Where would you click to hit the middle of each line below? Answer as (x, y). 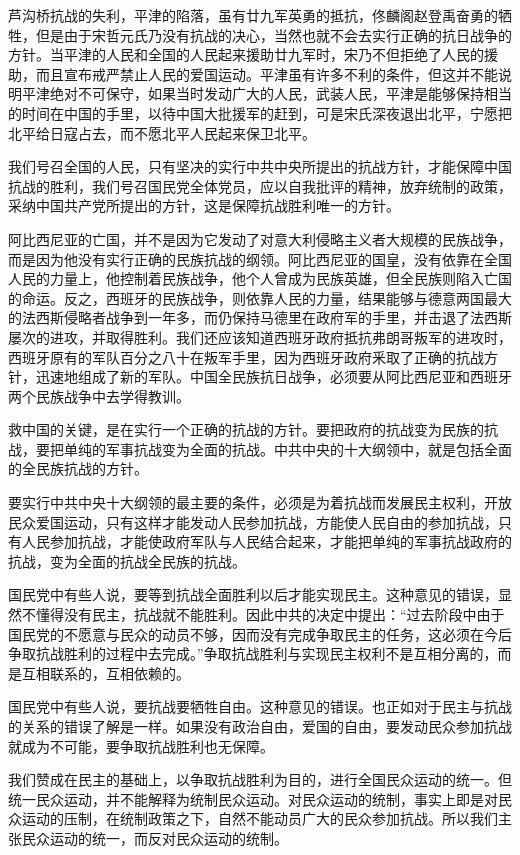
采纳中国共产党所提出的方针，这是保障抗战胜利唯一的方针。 (204, 205)
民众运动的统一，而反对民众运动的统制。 (154, 837)
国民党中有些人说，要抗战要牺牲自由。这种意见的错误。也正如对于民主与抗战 (260, 706)
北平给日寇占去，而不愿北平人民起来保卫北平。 (162, 132)
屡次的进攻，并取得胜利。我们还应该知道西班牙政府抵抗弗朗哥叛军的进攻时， (260, 336)
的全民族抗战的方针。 (78, 468)
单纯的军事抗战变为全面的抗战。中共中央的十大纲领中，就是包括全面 (287, 448)
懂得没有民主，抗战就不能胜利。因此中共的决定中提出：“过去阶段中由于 (270, 614)
